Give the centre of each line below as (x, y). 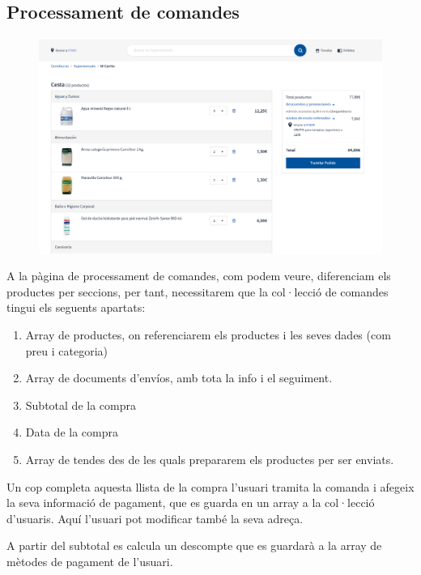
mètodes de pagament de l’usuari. (90, 561)
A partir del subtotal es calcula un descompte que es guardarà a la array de (194, 545)
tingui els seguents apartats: (76, 307)
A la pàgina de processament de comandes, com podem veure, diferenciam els (199, 276)
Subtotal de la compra (81, 405)
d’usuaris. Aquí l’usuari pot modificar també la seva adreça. (155, 518)
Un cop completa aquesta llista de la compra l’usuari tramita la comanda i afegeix (210, 486)
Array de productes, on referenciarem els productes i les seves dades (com (208, 334)
